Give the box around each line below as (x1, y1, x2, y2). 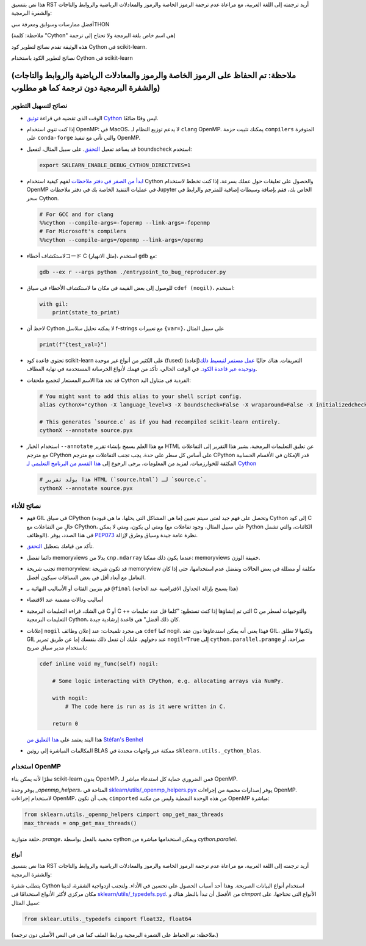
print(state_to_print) (52, 309, 120, 316)
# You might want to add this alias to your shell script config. (39, 392, 242, 400)
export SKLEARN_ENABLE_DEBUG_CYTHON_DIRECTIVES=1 (39, 162, 191, 168)
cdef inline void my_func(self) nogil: (39, 660, 159, 668)
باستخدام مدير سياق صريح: (26, 644, 88, 651)
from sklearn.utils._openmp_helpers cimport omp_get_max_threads (24, 811, 224, 818)
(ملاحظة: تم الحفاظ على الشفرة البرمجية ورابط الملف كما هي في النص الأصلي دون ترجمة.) (11, 931, 219, 938)
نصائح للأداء (11, 501, 41, 510)
